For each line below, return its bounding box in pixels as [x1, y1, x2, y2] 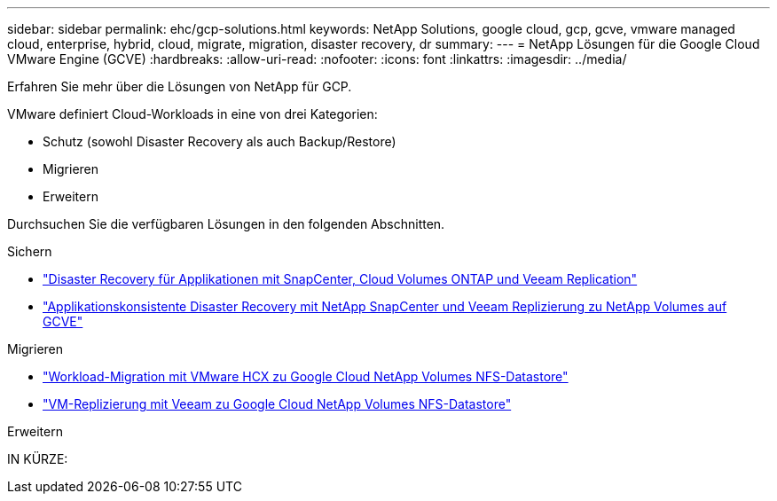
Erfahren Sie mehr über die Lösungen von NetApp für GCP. [7, 79, 352, 94]
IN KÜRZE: [7, 451, 68, 466]
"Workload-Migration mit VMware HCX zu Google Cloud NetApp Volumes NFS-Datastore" [43, 369, 569, 384]
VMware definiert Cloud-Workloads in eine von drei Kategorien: [7, 106, 378, 121]
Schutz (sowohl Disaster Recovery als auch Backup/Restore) [43, 134, 396, 149]
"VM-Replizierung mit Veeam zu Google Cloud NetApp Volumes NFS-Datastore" [43, 396, 512, 411]
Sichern [7, 244, 52, 259]
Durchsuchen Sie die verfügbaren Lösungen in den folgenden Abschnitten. [7, 216, 445, 231]
